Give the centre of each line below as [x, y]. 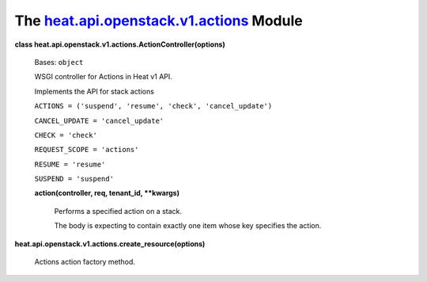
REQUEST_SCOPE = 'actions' [87, 150]
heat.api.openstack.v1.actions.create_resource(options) [110, 244]
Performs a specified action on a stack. [118, 211]
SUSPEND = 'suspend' [74, 179]
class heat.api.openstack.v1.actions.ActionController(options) [120, 44]
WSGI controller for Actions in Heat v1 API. [104, 77]
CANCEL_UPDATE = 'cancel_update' [99, 120]
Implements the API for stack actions [94, 91]
